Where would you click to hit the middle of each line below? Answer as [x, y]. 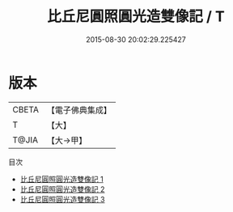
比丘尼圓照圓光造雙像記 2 [62, 189]
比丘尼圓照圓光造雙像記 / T [136, 17]
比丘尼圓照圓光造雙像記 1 [61, 179]
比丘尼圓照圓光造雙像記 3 [62, 199]
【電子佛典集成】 [79, 110]
